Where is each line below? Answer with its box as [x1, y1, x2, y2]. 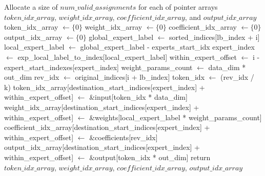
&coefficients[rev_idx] [89, 131, 158, 142]
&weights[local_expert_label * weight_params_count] [89, 112, 262, 122]
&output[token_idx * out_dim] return [89, 151, 211, 162]
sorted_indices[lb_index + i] [169, 31, 260, 42]
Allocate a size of [4, 2, 58, 12]
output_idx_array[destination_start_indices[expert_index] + [4, 142, 200, 152]
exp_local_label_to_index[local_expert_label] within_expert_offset [17, 51, 237, 62]
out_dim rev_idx [4, 72, 59, 82]
